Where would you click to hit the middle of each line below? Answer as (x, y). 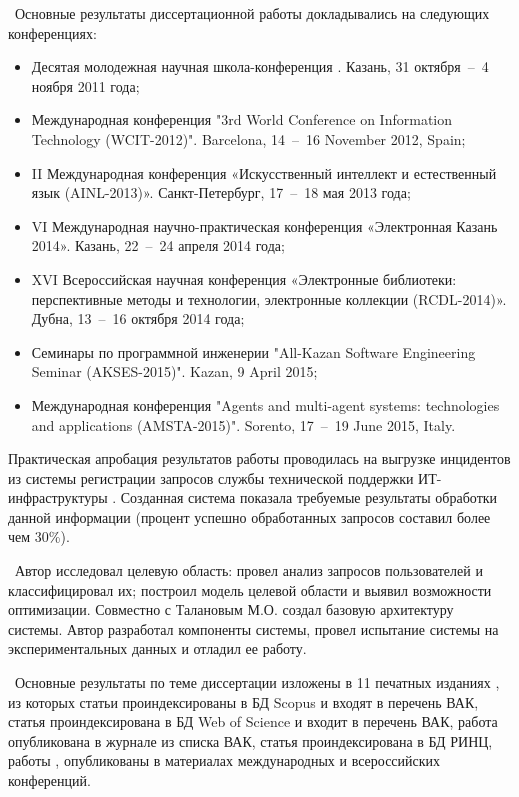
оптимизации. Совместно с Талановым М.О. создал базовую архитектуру (231, 609)
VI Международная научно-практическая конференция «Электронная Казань (264, 225)
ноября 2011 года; (85, 85)
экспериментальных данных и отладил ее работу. (157, 648)
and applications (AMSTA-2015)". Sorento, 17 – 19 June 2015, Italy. (243, 424)
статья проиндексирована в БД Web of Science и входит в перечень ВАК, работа (253, 721)
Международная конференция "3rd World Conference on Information (242, 119)
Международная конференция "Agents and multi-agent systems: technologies (265, 404)
